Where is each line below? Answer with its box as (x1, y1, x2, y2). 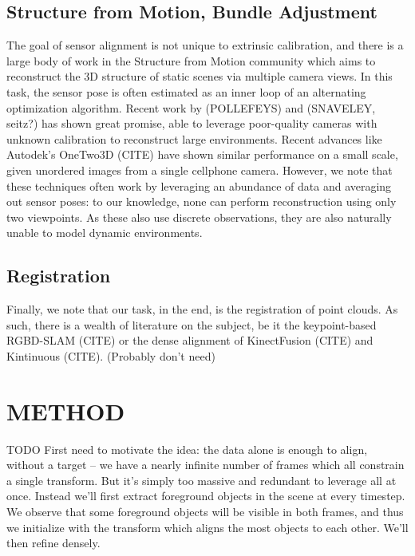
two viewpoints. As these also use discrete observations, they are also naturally (6, 208, 392, 225)
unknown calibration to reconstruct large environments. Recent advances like (6, 130, 382, 147)
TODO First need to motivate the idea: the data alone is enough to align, (6, 440, 368, 457)
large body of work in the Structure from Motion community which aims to (6, 52, 376, 69)
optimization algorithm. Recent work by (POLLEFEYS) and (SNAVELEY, (6, 99, 376, 116)
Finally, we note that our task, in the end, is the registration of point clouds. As (6, 301, 398, 317)
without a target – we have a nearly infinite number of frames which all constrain (6, 456, 405, 473)
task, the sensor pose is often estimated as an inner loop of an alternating (6, 83, 366, 100)
